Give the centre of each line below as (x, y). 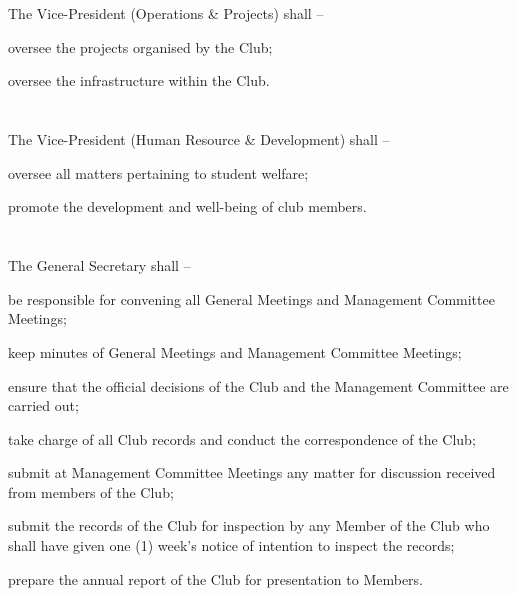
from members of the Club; (91, 491)
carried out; (43, 405)
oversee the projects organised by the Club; (140, 46)
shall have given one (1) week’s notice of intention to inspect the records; (231, 545)
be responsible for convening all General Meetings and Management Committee (251, 298)
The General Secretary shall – (99, 265)
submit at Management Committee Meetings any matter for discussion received (252, 472)
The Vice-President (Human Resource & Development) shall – (199, 139)
